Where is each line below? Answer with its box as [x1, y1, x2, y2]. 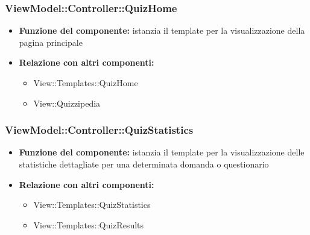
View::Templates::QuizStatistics [33, 198, 151, 211]
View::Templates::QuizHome [33, 77, 138, 89]
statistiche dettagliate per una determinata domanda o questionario [19, 158, 269, 170]
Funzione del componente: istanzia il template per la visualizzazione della [19, 24, 305, 37]
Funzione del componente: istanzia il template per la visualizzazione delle [19, 146, 305, 158]
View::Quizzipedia [33, 96, 101, 109]
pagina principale [19, 36, 83, 48]
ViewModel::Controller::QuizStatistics [5, 122, 194, 137]
